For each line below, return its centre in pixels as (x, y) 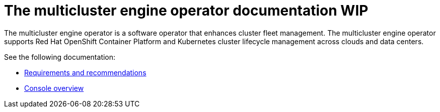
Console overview (54, 88)
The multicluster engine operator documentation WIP (186, 11)
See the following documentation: (60, 57)
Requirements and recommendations (85, 72)
